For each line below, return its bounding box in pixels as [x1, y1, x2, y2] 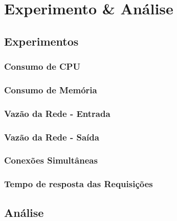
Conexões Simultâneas [4, 154, 98, 167]
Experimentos [4, 33, 79, 49]
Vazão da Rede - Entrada [4, 107, 110, 119]
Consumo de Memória [4, 83, 97, 96]
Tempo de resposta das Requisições [4, 177, 153, 190]
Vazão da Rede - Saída [4, 130, 99, 143]
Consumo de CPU [4, 60, 80, 73]
